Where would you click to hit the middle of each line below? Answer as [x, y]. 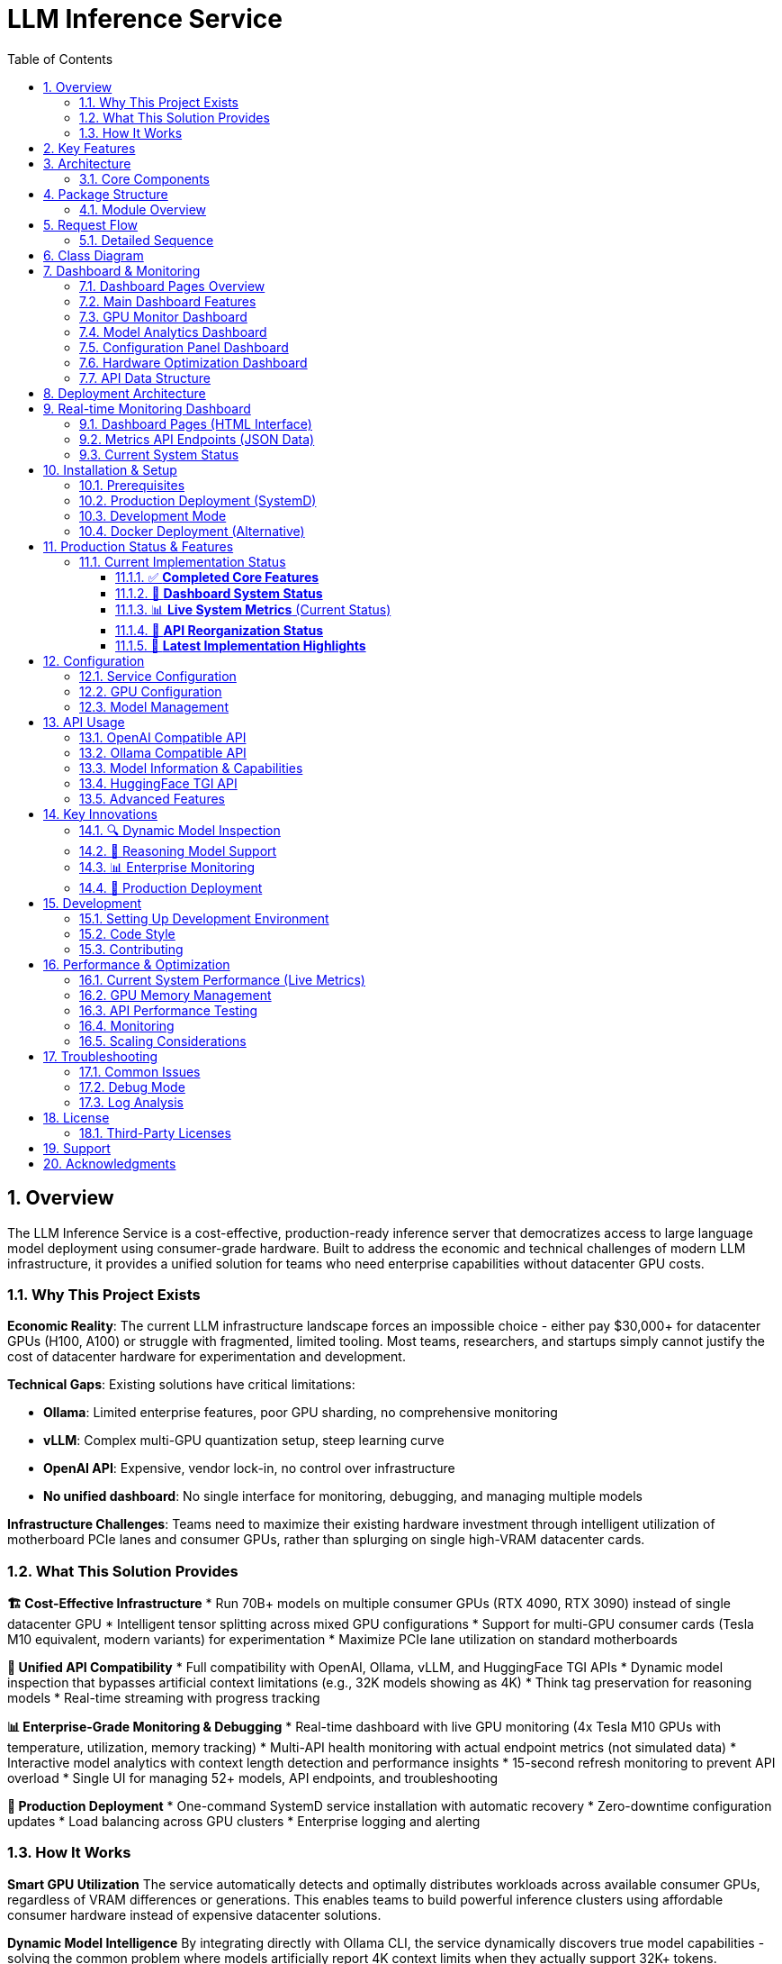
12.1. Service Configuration [158, 676]
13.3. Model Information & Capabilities [191, 768]
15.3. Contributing [131, 949]
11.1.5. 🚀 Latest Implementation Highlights [241, 645]
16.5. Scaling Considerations [163, 1041]
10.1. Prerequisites [132, 485]
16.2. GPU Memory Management [175, 995]
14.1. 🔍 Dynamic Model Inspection [180, 830]
